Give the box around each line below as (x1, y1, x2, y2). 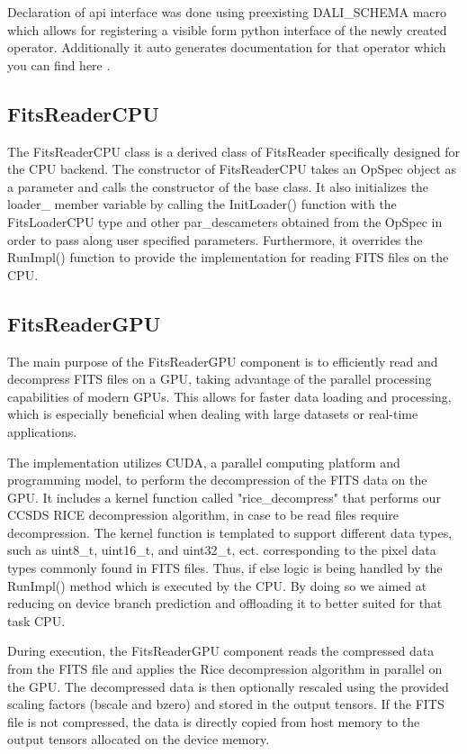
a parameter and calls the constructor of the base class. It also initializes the (7, 177, 429, 195)
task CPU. (7, 611, 66, 630)
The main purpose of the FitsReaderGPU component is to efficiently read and (7, 351, 438, 370)
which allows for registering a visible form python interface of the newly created (7, 20, 447, 39)
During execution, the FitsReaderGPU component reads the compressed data (7, 641, 435, 660)
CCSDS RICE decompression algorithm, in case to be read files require (7, 505, 400, 524)
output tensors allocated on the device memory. (7, 730, 270, 749)
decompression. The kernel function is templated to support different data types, (7, 522, 453, 541)
